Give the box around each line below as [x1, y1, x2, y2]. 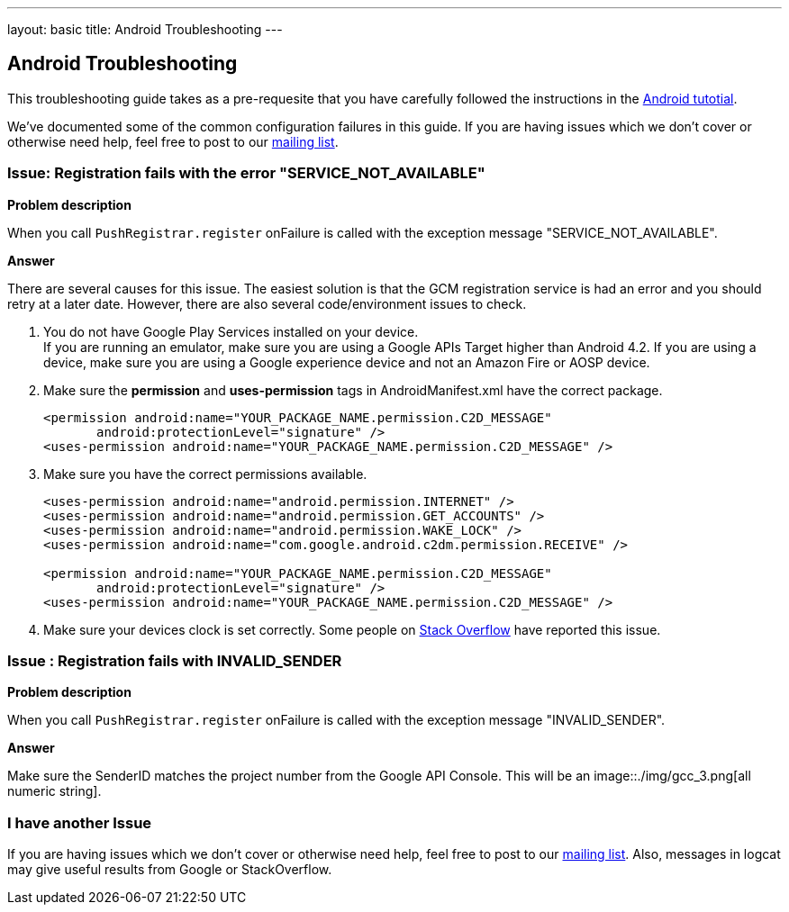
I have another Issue [7, 813, 152, 832]
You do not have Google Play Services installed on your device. [43, 323, 419, 339]
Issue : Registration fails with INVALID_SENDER [7, 651, 342, 670]
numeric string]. [7, 783, 102, 799]
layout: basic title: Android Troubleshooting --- [7, 22, 283, 37]
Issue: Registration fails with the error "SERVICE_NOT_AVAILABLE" [7, 164, 485, 183]
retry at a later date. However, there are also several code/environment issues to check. [7, 295, 527, 312]
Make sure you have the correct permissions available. [43, 465, 367, 482]
